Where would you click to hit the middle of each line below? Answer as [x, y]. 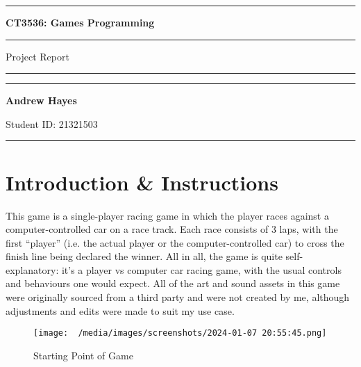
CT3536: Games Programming [80, 22]
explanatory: [32, 269]
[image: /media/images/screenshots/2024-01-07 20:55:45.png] [180, 333]
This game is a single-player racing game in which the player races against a [167, 215]
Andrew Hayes [41, 100]
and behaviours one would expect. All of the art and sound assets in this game [173, 283]
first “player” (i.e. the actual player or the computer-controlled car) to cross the [175, 242]
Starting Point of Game [83, 355]
